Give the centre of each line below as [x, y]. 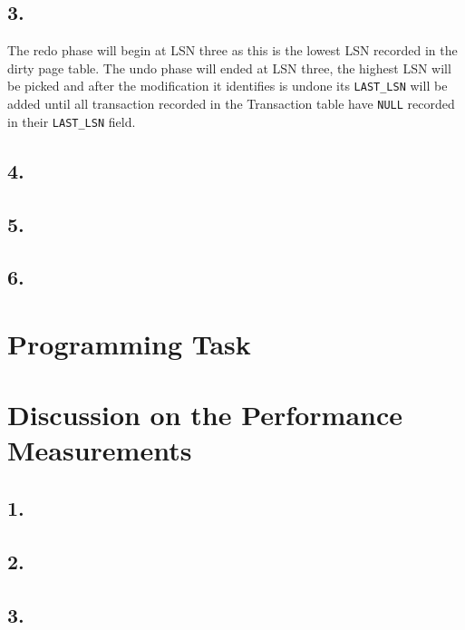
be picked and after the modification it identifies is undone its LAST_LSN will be [228, 86]
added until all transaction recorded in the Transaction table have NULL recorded [231, 104]
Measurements [100, 450]
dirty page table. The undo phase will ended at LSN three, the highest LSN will [229, 68]
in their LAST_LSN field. [72, 121]
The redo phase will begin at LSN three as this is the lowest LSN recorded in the [232, 50]
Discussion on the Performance [205, 415]
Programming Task [129, 343]
